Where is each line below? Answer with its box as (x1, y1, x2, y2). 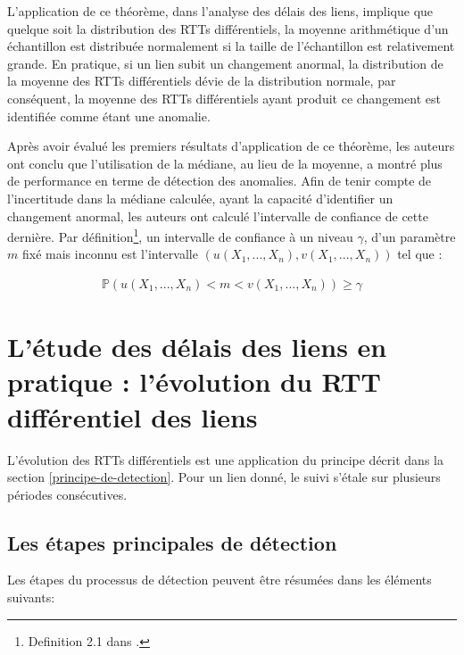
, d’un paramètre (363, 227, 456, 245)
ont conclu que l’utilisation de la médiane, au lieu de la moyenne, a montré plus (7, 153, 443, 172)
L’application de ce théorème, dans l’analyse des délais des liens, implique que (7, 2, 434, 20)
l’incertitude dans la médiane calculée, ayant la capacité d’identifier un (7, 188, 394, 207)
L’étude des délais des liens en (7, 328, 387, 365)
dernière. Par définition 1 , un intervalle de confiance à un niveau (7, 225, 353, 245)
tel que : (397, 245, 443, 263)
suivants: (7, 588, 55, 607)
